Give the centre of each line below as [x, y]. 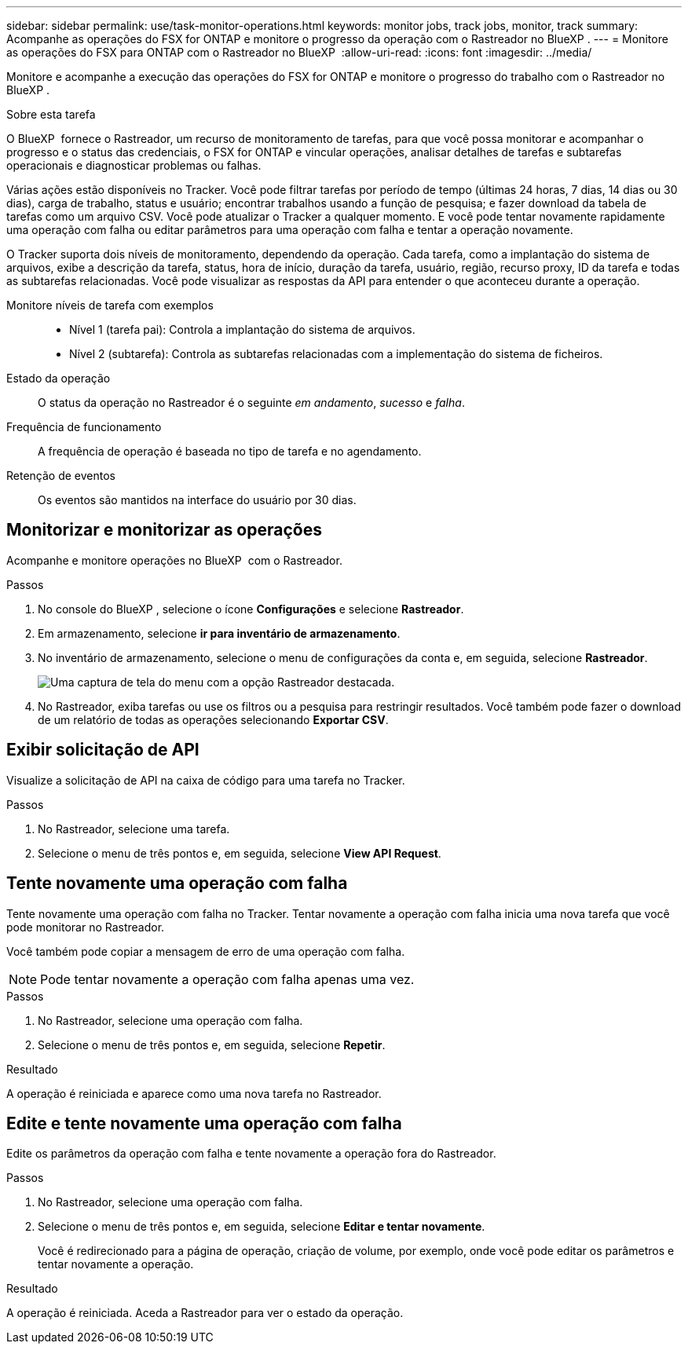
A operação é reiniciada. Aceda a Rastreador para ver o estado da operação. [205, 1313]
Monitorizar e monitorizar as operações [164, 530]
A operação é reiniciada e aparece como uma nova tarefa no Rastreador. [194, 1093]
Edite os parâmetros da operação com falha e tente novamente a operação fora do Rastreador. [251, 1154]
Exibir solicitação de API [103, 750]
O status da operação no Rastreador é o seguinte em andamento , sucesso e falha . [251, 402]
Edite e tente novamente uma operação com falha [204, 1123]
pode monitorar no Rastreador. [86, 927]
